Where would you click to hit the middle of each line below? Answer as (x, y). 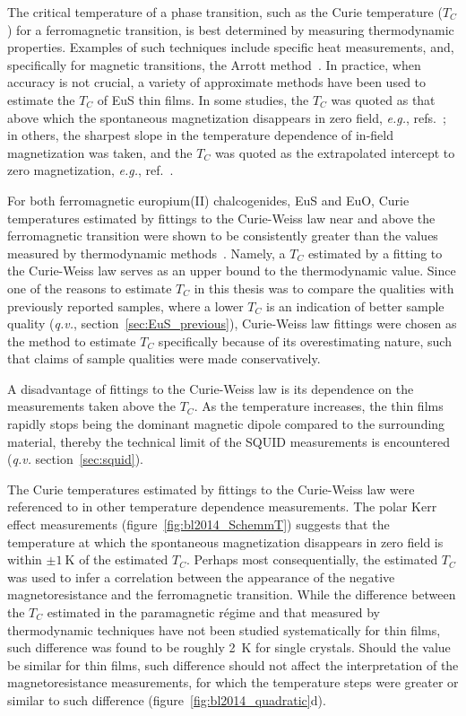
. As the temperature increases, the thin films (319, 406)
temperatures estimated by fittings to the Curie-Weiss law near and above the (221, 218)
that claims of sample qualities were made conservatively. (164, 358)
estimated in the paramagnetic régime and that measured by (214, 612)
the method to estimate (72, 341)
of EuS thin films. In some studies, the (203, 99)
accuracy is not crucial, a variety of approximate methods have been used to (217, 82)
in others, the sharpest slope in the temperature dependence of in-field (200, 135)
